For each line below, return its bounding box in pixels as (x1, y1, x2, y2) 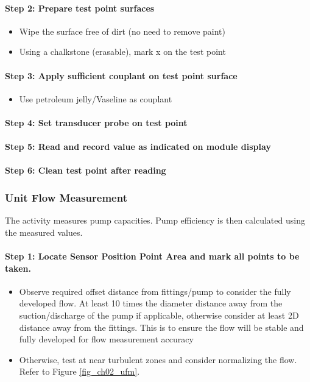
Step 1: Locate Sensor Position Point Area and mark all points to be (5, 249, 300, 262)
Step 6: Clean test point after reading (5, 164, 166, 177)
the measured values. (5, 225, 83, 238)
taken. (5, 261, 31, 274)
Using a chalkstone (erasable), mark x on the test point (19, 45, 226, 58)
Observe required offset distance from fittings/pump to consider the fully (19, 285, 291, 297)
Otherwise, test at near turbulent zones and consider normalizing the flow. (19, 353, 297, 366)
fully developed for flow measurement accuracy (19, 333, 194, 345)
